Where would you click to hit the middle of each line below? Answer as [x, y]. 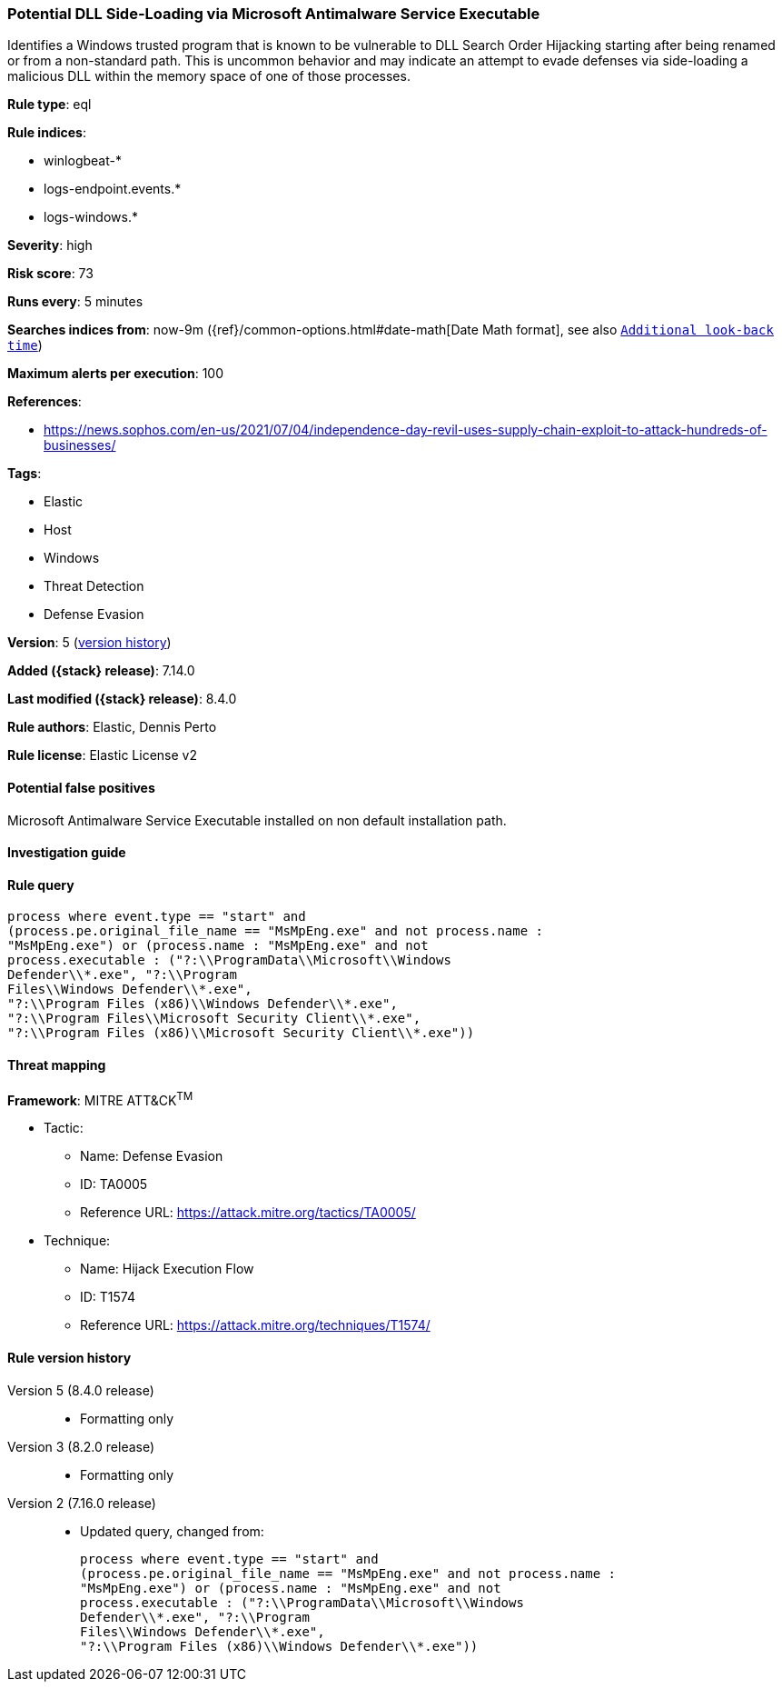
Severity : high [50, 245]
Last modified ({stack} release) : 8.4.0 [122, 699]
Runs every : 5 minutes [75, 302]
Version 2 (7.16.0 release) [82, 1503]
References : [45, 402]
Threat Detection [94, 586]
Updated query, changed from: [172, 1531]
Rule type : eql [49, 105]
